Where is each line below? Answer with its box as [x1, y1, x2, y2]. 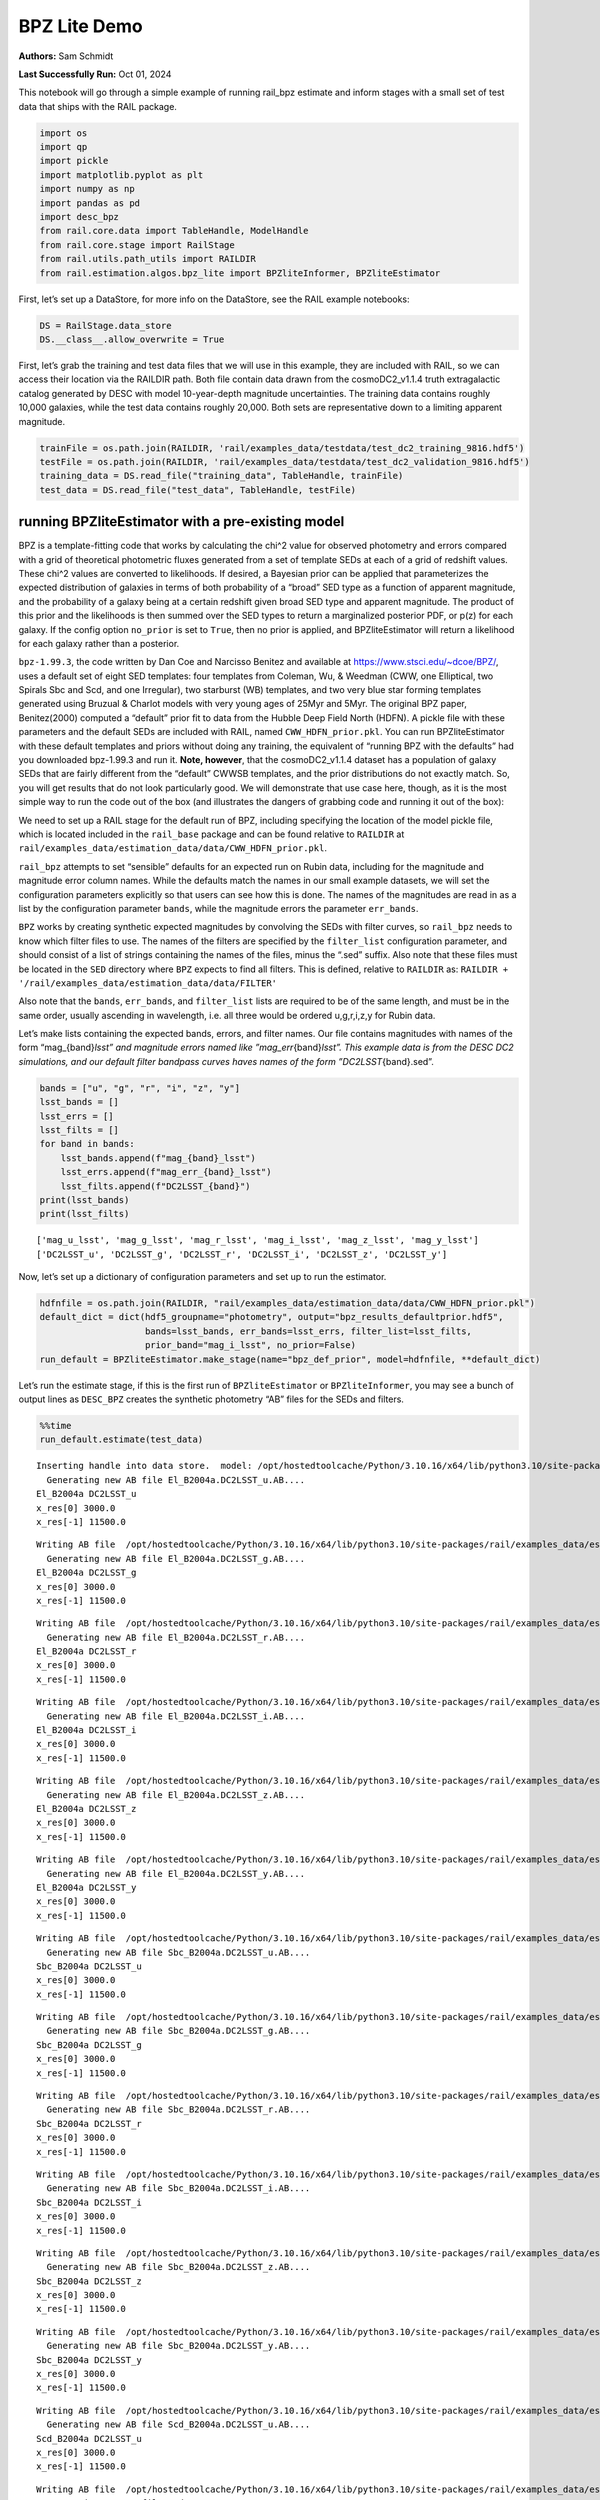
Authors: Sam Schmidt [18, 50, 114, 62]
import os [39, 127, 88, 139]
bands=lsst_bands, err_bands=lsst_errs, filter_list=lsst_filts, [145, 1325, 472, 1337]
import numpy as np [39, 183, 135, 195]
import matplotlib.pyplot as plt [39, 169, 204, 180]
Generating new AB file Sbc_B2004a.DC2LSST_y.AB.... [46, 2340, 311, 2352]
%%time [39, 1420, 72, 1432]
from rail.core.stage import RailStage [39, 239, 235, 250]
